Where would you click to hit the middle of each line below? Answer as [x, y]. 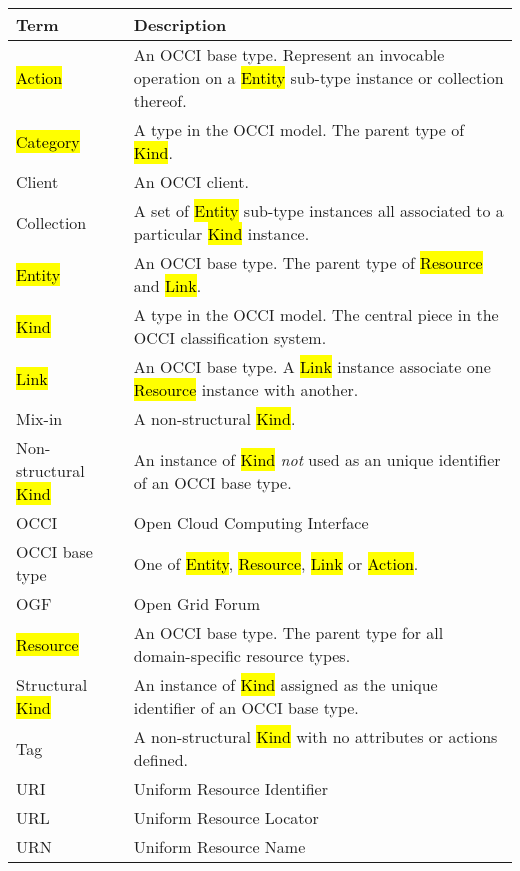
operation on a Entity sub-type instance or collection [318, 77]
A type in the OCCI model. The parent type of [299, 129]
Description [180, 24]
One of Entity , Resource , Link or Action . [276, 563]
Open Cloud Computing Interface [251, 522]
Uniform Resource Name [219, 846]
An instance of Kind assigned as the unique [285, 684]
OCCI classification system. [230, 337]
